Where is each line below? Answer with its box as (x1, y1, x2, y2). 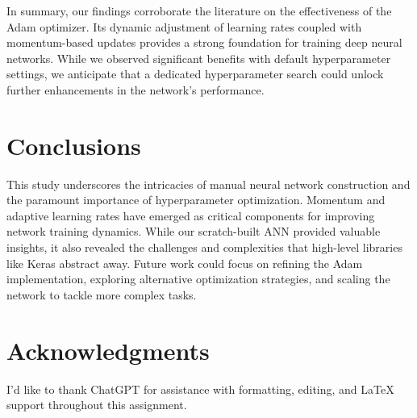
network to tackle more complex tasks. (6, 286, 197, 303)
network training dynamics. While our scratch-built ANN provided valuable (6, 223, 381, 240)
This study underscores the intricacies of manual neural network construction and (6, 175, 411, 192)
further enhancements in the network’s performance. (6, 81, 265, 98)
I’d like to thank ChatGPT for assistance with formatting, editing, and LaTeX (6, 380, 394, 397)
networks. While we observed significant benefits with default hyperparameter (6, 49, 391, 66)
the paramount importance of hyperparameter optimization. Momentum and (6, 191, 386, 208)
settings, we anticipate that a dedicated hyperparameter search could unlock (6, 65, 384, 82)
